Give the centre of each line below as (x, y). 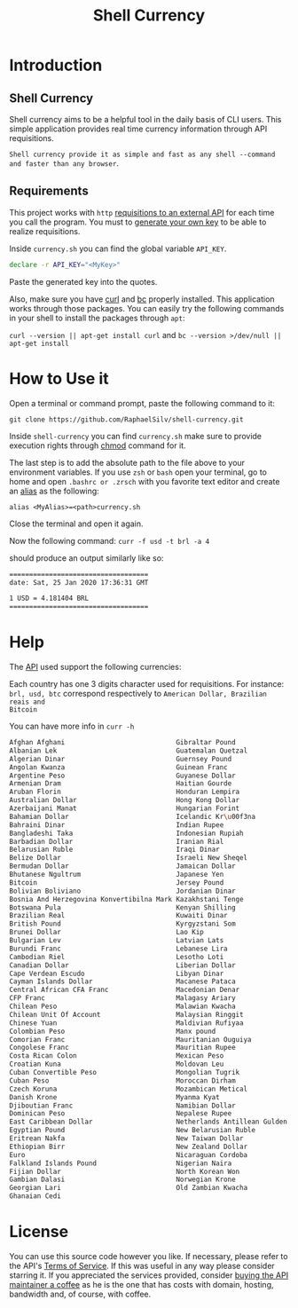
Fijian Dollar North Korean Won (125, 1171)
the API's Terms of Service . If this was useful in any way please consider (142, 1266)
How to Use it (59, 378)
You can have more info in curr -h (72, 726)
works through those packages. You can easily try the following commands (147, 308)
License (39, 1232)
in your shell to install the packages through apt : (97, 318)
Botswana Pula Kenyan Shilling (123, 907)
